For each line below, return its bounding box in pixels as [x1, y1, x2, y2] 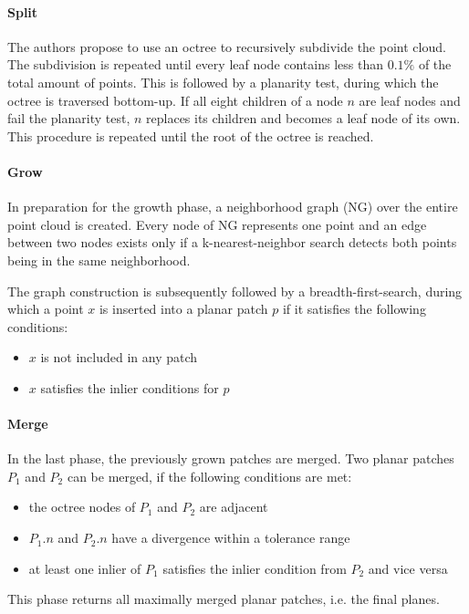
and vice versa [368, 558, 448, 578]
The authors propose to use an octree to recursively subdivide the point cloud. [7, 36, 446, 56]
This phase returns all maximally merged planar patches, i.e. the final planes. [7, 589, 440, 609]
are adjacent [199, 497, 268, 516]
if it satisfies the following [282, 299, 426, 318]
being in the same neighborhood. [7, 250, 191, 269]
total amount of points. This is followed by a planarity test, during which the [7, 72, 439, 91]
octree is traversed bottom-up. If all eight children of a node [7, 90, 343, 109]
